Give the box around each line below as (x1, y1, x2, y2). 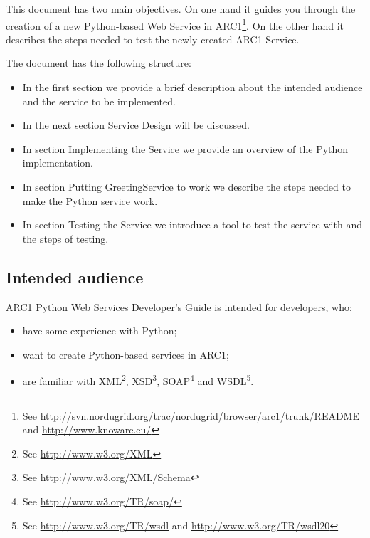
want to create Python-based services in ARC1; (22, 347, 229, 362)
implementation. (22, 155, 93, 170)
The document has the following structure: (6, 56, 191, 70)
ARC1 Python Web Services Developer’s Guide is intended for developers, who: (6, 299, 352, 314)
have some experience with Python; (22, 323, 177, 338)
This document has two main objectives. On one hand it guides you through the (6, 1, 356, 16)
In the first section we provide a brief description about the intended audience (22, 80, 363, 95)
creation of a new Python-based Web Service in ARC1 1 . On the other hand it (6, 16, 344, 33)
